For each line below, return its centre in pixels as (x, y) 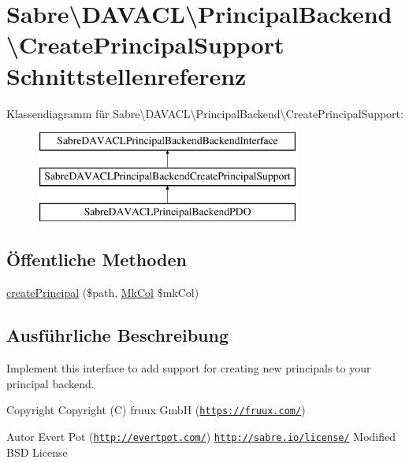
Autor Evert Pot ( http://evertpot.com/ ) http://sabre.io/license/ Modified (201, 436)
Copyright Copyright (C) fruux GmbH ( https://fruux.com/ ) (156, 410)
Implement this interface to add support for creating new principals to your (189, 368)
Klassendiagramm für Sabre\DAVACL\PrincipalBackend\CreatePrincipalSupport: (205, 113)
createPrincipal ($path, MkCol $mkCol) (103, 293)
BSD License (37, 452)
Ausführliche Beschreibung (117, 335)
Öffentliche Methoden (97, 259)
